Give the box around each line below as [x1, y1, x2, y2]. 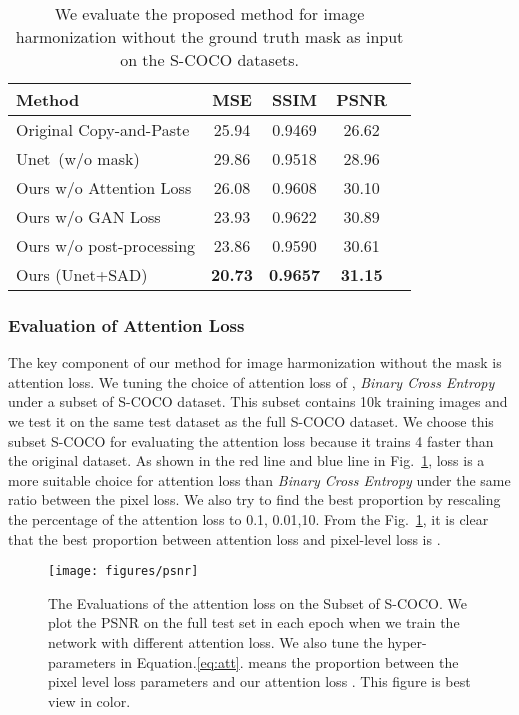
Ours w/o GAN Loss [16, 205, 161, 228]
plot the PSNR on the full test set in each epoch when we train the [48, 612, 460, 633]
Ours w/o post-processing [16, 234, 196, 257]
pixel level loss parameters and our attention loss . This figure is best [48, 671, 471, 692]
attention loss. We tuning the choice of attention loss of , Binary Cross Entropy [8, 371, 495, 392]
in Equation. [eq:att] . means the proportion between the [120, 651, 459, 672]
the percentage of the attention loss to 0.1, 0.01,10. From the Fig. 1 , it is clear [8, 508, 489, 529]
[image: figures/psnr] [48, 564, 199, 579]
